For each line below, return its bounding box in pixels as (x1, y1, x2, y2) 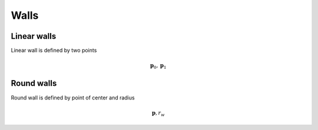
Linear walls (11, 31, 57, 41)
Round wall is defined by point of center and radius (11, 94, 135, 101)
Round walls (11, 78, 57, 88)
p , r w (151, 109, 165, 118)
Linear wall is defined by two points (11, 47, 97, 54)
